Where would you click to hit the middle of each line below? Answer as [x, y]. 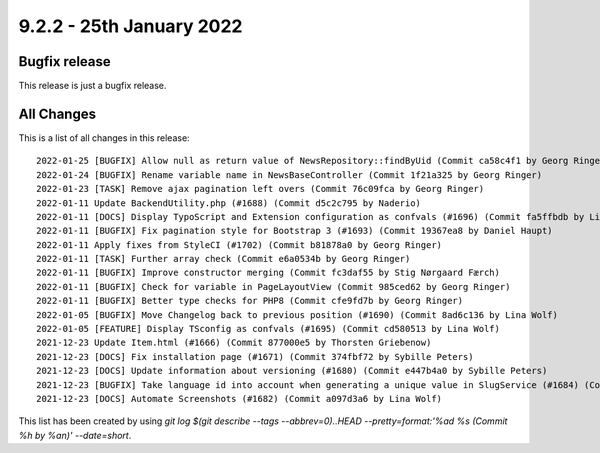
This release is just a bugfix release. [92, 86]
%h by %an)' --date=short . [75, 435]
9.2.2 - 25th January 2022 [130, 26]
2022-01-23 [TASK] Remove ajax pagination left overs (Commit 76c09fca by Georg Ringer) [260, 189]
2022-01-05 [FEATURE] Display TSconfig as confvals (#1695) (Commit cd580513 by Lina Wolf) [268, 329]
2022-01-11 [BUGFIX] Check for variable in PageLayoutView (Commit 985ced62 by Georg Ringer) [273, 286]
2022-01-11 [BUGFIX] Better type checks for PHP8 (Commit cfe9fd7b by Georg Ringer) [250, 301]
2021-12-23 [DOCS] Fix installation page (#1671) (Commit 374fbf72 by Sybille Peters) [255, 356]
